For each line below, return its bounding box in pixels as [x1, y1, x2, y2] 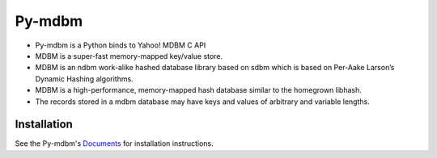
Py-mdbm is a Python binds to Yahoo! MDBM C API [35, 40, 206, 50]
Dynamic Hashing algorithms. [35, 73, 134, 84]
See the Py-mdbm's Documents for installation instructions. [15, 139, 214, 148]
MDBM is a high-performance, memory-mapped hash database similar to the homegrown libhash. [35, 85, 362, 95]
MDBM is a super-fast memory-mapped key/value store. [35, 51, 223, 60]
